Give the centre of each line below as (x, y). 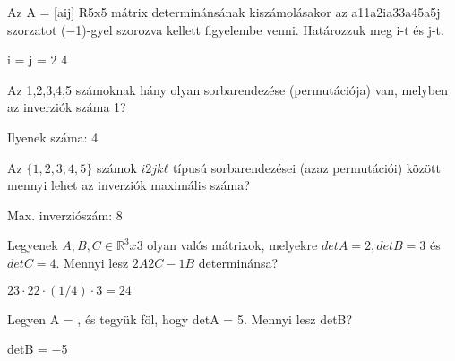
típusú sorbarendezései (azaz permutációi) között (306, 167)
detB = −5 (38, 349)
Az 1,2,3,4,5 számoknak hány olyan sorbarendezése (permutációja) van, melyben (227, 89)
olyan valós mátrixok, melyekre (232, 245)
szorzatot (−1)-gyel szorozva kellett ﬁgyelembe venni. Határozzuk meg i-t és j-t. (226, 29)
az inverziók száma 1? (67, 107)
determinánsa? (238, 262)
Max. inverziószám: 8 (65, 215)
